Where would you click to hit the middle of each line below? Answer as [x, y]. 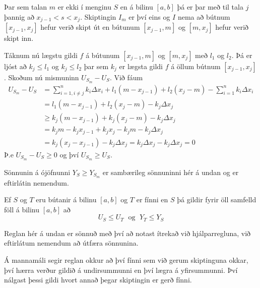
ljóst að [15, 66]
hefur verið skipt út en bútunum [90, 27]
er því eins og [149, 16]
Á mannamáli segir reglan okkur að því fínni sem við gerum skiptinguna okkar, [126, 260]
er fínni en [152, 199]
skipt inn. [19, 38]
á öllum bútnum [196, 66]
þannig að [19, 16]
